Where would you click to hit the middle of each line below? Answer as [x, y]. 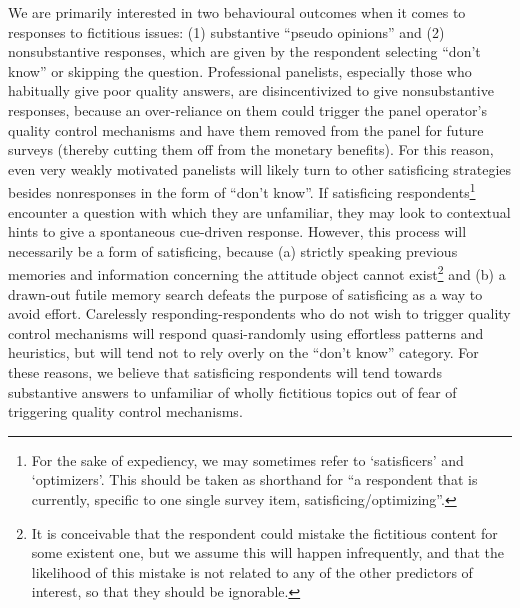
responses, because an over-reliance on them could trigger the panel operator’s [247, 109]
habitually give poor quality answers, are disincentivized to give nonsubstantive [251, 90]
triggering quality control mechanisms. [125, 411]
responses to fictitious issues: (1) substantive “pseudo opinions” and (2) [226, 31]
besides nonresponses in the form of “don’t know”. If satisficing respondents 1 [242, 190]
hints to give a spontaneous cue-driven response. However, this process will [237, 231]
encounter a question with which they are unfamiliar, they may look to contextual [259, 211]
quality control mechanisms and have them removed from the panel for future [246, 129]
